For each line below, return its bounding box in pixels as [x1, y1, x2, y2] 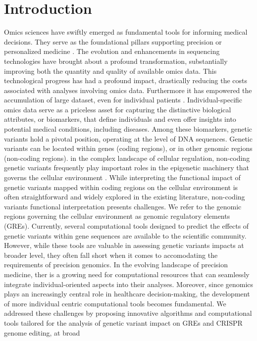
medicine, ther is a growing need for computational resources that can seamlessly [4, 269, 250, 279]
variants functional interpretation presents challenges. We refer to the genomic [4, 201, 242, 211]
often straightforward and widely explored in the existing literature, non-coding [4, 192, 245, 202]
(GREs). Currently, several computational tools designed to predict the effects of [4, 221, 249, 231]
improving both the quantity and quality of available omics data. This [4, 65, 217, 76]
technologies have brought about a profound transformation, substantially [4, 55, 228, 66]
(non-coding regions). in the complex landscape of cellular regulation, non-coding [4, 152, 250, 163]
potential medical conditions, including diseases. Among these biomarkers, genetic [4, 124, 253, 134]
